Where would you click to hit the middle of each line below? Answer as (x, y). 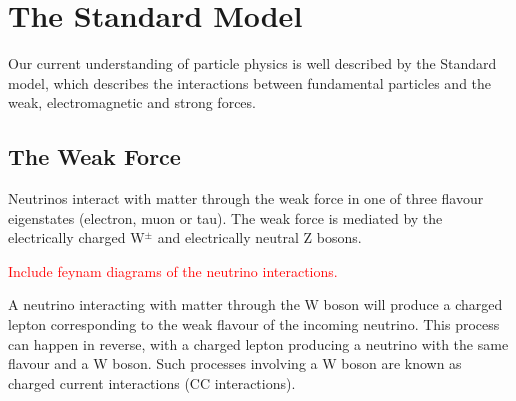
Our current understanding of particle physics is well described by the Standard (252, 63)
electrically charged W (76, 237)
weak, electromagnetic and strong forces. (132, 102)
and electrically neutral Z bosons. (259, 237)
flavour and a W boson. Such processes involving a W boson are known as (235, 363)
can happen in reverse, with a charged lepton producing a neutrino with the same (258, 343)
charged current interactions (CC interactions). (152, 382)
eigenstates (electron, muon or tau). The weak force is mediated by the (225, 217)
